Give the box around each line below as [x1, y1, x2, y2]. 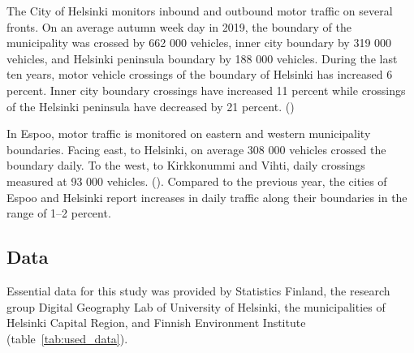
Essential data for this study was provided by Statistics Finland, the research [6, 282, 390, 299]
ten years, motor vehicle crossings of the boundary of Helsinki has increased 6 [6, 66, 393, 83]
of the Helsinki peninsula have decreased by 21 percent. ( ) [6, 97, 295, 114]
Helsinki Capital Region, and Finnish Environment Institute [6, 314, 306, 331]
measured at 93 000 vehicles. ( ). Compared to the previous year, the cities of [6, 172, 387, 189]
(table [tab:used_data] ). [6, 329, 128, 347]
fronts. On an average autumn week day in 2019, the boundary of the [6, 18, 351, 35]
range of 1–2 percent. [6, 204, 111, 222]
